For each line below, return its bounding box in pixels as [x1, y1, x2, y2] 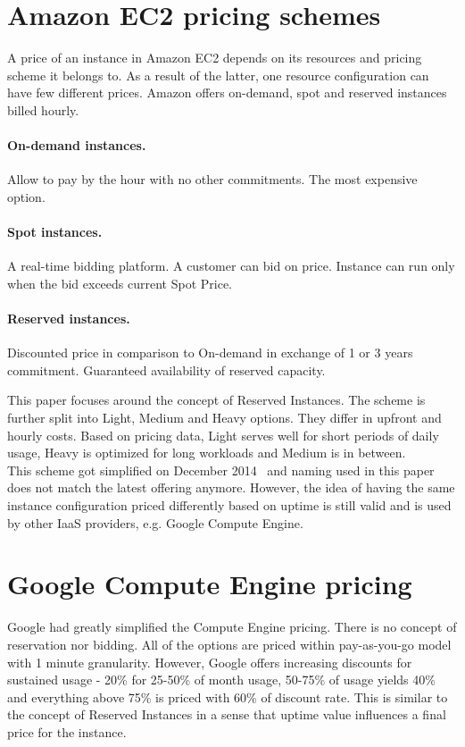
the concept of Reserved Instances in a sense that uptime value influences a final [7, 705, 446, 724]
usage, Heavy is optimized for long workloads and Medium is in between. [7, 443, 406, 462]
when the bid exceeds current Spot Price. [7, 273, 232, 292]
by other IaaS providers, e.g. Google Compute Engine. [7, 513, 303, 532]
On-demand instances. [7, 136, 146, 155]
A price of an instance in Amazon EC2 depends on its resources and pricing [7, 48, 422, 67]
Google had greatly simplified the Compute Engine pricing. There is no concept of [7, 617, 457, 636]
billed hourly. [7, 100, 79, 119]
